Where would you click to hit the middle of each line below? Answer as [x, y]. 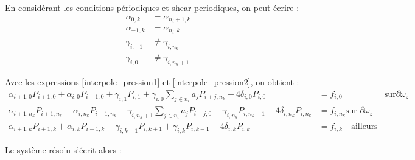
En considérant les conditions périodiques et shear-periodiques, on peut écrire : [152, 7]
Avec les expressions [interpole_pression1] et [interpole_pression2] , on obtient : [152, 82]
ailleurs [364, 126]
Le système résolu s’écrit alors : [63, 150]
